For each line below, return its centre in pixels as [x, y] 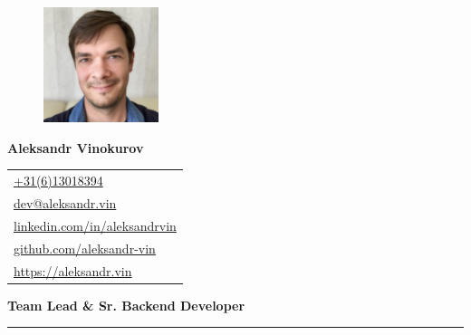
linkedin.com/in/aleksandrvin [95, 225]
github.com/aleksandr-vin [85, 248]
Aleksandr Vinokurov [76, 147]
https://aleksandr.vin [73, 270]
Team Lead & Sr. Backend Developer [126, 305]
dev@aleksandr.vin [65, 202]
